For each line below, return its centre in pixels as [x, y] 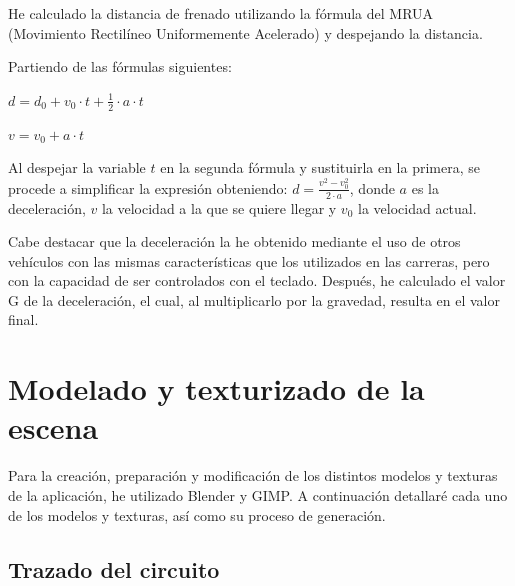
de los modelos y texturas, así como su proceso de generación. [197, 514]
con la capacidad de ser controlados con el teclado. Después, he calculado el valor [257, 280]
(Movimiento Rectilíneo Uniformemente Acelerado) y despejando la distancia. [245, 32]
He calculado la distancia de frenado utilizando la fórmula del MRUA [221, 13]
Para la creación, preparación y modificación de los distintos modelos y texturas [253, 475]
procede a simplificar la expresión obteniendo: [148, 187]
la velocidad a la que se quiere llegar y [219, 207]
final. [23, 319]
